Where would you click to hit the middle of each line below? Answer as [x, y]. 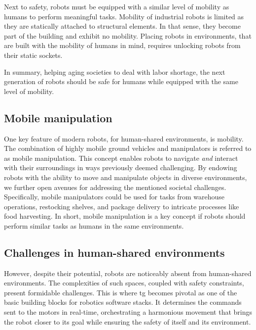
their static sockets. [33, 55]
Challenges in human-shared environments [114, 252]
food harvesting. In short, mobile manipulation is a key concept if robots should [125, 216]
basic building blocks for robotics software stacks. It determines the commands [123, 302]
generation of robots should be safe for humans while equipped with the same [121, 81]
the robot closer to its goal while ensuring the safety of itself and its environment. [128, 321]
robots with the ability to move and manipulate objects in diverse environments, [126, 177]
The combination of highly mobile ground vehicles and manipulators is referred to [128, 148]
